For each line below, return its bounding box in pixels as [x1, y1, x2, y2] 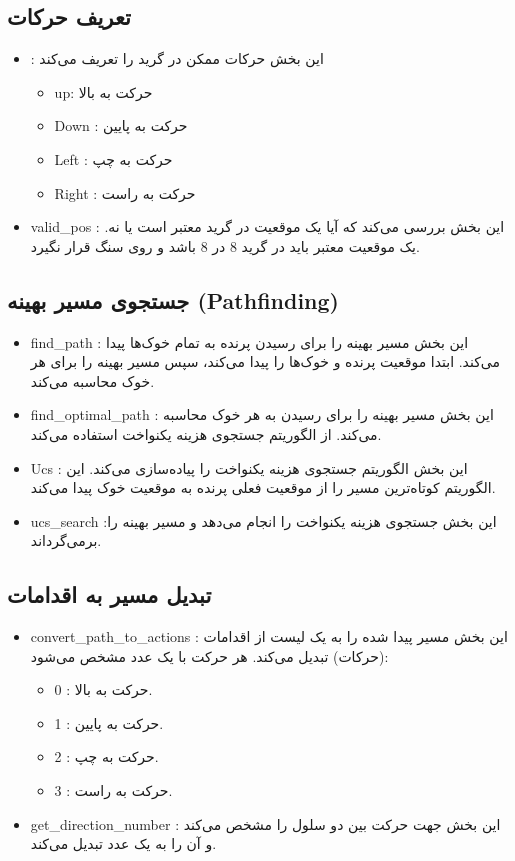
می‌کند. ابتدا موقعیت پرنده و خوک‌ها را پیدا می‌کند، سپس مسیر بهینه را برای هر [30, 351, 500, 372]
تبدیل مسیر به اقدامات [7, 579, 212, 610]
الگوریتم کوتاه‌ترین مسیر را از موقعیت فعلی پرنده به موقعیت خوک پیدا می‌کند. [30, 477, 496, 498]
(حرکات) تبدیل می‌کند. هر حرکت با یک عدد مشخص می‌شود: [30, 645, 389, 666]
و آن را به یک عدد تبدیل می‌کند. [30, 833, 217, 854]
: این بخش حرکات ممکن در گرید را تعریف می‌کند [30, 48, 324, 69]
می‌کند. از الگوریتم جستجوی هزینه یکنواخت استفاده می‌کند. [30, 423, 382, 444]
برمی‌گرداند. [30, 530, 102, 551]
